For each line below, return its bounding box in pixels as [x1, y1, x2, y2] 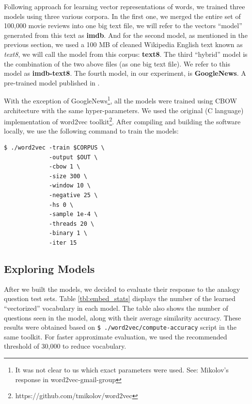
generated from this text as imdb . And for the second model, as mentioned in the [4, 30, 248, 40]
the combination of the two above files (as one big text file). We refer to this [4, 58, 230, 68]
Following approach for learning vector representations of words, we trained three [4, 1, 245, 11]
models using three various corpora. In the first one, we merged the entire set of [4, 11, 241, 21]
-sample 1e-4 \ [49, 211, 98, 218]
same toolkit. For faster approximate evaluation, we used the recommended [4, 331, 227, 341]
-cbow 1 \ [49, 163, 80, 170]
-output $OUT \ [49, 153, 98, 161]
